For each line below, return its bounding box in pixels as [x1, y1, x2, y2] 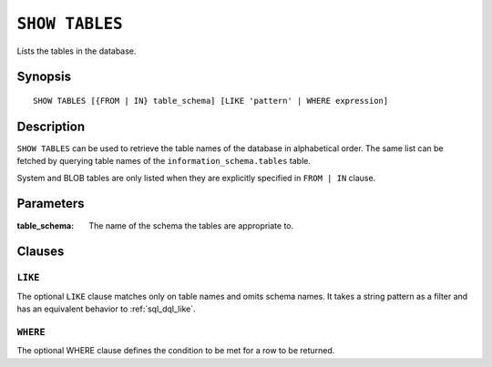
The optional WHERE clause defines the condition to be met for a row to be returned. [16, 345, 335, 356]
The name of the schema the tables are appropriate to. [88, 219, 294, 231]
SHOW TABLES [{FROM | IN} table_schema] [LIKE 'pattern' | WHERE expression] [33, 96, 389, 106]
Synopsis [16, 69, 72, 85]
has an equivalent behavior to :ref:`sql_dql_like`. [16, 303, 196, 314]
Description [16, 118, 86, 134]
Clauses [16, 244, 65, 260]
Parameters [16, 196, 85, 211]
